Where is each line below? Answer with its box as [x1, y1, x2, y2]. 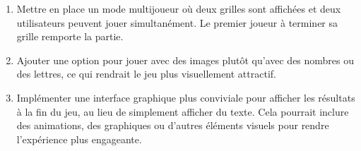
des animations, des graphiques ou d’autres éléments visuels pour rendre [16, 118, 329, 133]
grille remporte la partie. [16, 29, 124, 44]
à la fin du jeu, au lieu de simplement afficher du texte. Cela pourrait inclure [16, 104, 349, 119]
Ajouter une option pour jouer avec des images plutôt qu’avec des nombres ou [16, 52, 355, 67]
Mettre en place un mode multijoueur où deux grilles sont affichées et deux [16, 1, 341, 16]
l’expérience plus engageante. [16, 131, 142, 146]
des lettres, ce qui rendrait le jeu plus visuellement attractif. [16, 66, 276, 81]
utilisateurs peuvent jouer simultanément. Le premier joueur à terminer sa [16, 15, 338, 30]
